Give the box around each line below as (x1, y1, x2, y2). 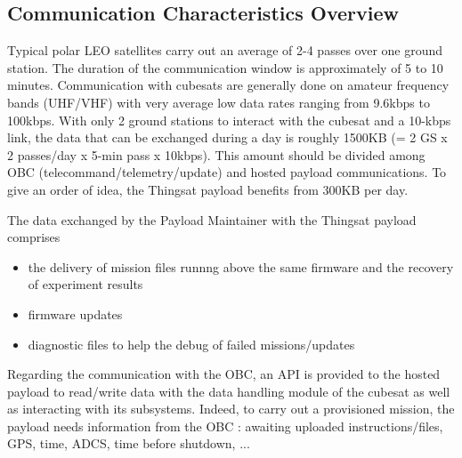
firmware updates (28, 304, 123, 323)
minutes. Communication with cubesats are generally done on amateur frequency (7, 76, 450, 94)
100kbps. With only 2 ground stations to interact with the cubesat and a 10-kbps (7, 110, 451, 129)
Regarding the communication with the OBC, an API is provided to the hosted (7, 365, 441, 383)
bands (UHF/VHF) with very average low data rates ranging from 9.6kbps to (7, 92, 430, 111)
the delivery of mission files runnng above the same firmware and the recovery (28, 257, 454, 276)
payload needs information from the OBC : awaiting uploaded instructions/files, (7, 416, 443, 435)
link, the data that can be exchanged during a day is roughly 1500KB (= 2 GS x (7, 128, 448, 147)
